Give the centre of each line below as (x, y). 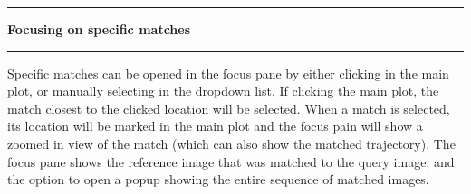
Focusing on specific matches (99, 29)
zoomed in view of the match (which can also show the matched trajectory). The (231, 143)
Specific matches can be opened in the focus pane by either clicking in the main (228, 73)
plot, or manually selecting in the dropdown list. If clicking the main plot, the (223, 91)
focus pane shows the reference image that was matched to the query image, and (231, 161)
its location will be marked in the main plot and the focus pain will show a (215, 126)
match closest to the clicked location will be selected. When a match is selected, (229, 108)
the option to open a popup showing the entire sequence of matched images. (218, 179)
